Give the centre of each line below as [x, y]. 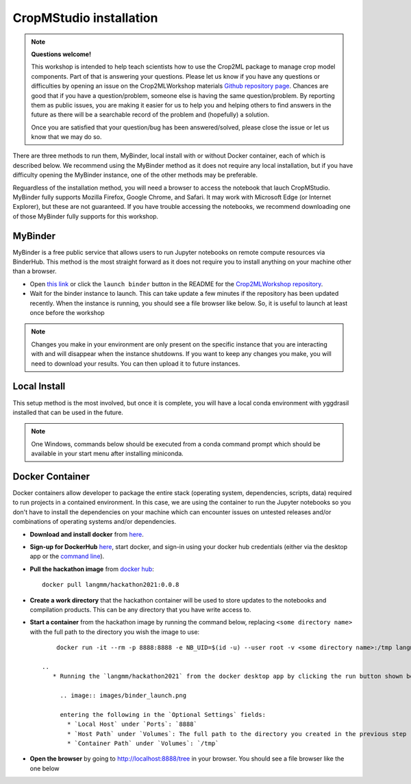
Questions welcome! [61, 54]
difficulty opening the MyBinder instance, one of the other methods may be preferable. [135, 175]
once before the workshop [67, 313]
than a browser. [35, 271]
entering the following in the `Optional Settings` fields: [163, 715]
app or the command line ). [67, 556]
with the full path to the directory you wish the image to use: [115, 632]
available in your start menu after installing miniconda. [108, 454]
